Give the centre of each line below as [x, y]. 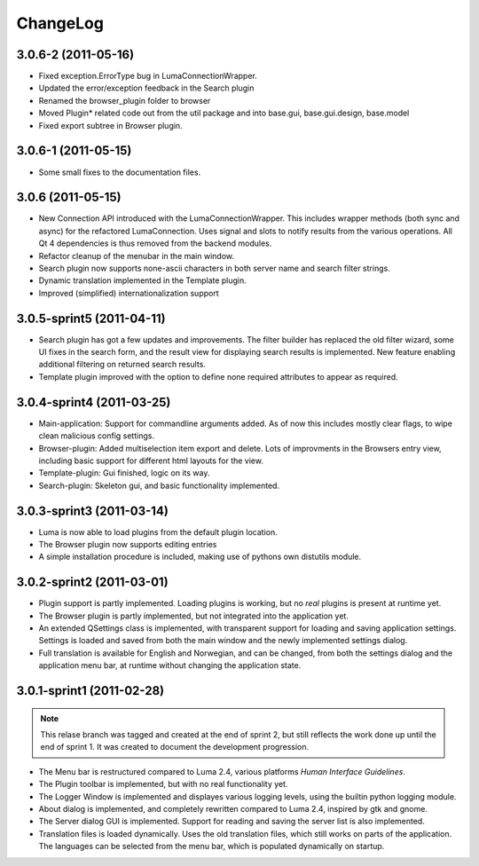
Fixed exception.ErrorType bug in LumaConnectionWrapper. [148, 76]
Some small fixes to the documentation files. [120, 172]
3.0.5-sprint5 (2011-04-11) [91, 318]
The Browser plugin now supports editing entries [128, 545]
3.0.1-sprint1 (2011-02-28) [90, 691]
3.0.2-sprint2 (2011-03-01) [92, 583]
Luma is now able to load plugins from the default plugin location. [158, 531]
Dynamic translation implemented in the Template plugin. [143, 280]
